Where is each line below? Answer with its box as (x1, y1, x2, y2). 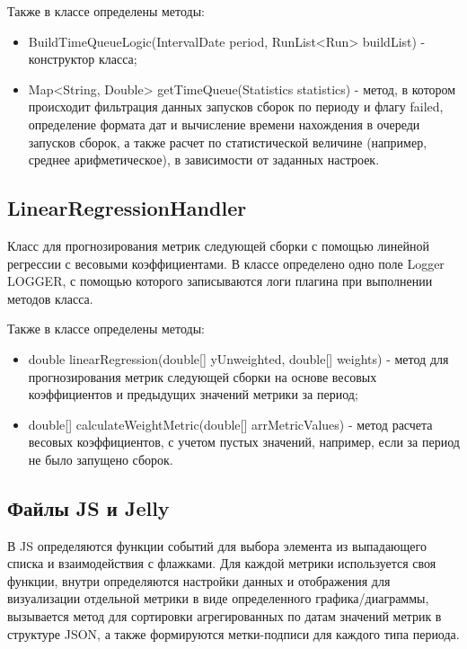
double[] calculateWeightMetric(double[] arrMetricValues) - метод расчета (28, 414, 433, 433)
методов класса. (7, 289, 93, 307)
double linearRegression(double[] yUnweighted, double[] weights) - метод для (28, 349, 449, 368)
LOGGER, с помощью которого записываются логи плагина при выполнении (7, 271, 433, 290)
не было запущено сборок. (28, 449, 173, 468)
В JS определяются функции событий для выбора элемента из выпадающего (7, 536, 427, 555)
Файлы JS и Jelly (7, 493, 170, 521)
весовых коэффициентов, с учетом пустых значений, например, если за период (28, 432, 460, 451)
